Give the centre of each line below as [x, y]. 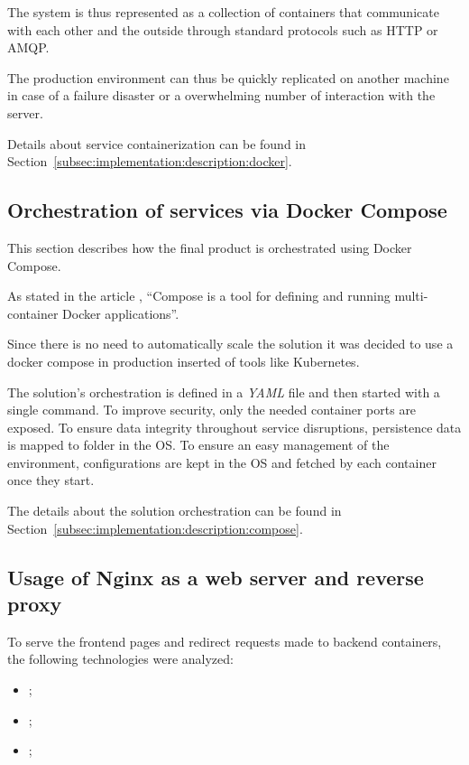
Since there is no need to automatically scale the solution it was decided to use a [230, 344]
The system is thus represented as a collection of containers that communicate [223, 12]
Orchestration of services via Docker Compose [227, 210]
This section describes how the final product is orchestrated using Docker [210, 247]
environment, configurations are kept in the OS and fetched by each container [222, 462]
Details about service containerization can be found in [157, 143]
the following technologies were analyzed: [120, 659]
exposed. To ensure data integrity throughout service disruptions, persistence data [234, 427]
